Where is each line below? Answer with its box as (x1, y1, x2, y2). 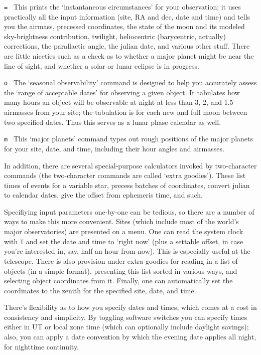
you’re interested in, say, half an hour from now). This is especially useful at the (4, 246, 250, 256)
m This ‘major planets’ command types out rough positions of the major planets (4, 133, 253, 144)
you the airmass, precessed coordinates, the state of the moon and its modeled (4, 21, 245, 32)
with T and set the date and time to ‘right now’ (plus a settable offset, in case (4, 236, 243, 246)
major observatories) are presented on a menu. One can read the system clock (4, 226, 243, 237)
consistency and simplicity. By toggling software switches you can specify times (4, 311, 247, 322)
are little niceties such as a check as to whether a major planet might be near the (4, 51, 254, 61)
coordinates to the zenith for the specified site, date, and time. (4, 285, 196, 295)
